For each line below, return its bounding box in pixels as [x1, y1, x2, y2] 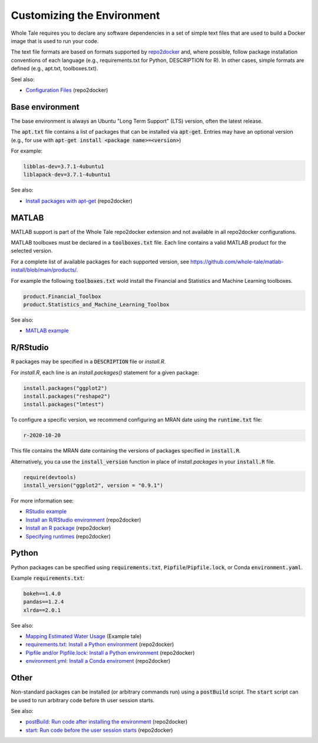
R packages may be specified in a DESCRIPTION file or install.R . [11, 358, 166, 365]
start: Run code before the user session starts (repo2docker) [25, 727, 173, 734]
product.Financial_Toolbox [23, 293, 101, 300]
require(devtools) [23, 474, 77, 480]
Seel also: [11, 75, 35, 82]
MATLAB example [25, 327, 69, 334]
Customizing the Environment [11, 9, 160, 22]
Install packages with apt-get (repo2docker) [25, 197, 132, 204]
